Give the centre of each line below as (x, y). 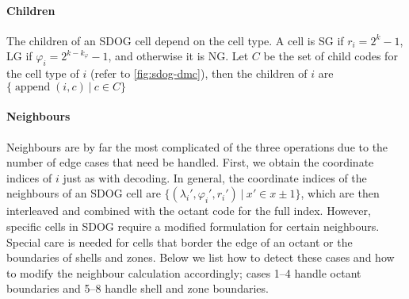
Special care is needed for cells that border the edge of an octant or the (180, 241)
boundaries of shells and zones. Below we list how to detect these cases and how (201, 257)
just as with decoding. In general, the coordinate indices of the (215, 177)
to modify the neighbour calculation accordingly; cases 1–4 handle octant (184, 272)
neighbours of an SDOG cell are (84, 193)
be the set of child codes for (331, 56)
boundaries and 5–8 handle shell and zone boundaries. (138, 288)
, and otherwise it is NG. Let (178, 56)
